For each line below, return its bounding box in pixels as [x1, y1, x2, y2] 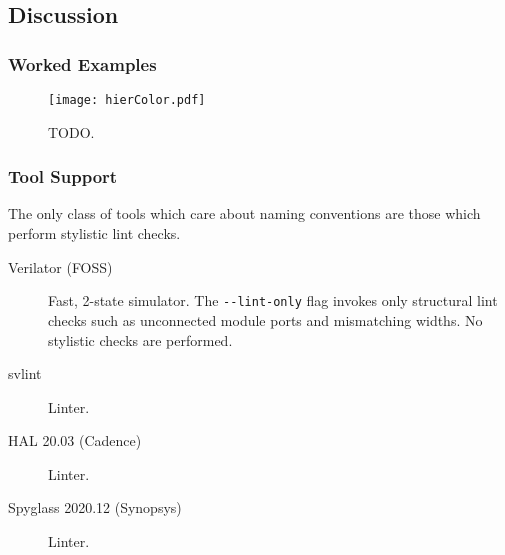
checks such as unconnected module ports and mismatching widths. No [48, 309, 483, 330]
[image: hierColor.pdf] [48, 93, 206, 107]
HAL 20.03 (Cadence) [8, 430, 142, 451]
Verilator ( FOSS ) [8, 256, 113, 277]
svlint [8, 363, 42, 384]
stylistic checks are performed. [48, 329, 233, 350]
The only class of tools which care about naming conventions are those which [8, 203, 481, 224]
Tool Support [8, 164, 118, 189]
